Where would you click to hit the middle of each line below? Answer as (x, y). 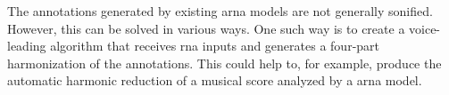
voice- (425, 28)
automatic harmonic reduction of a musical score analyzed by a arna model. (215, 80)
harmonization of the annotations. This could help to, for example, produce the (224, 63)
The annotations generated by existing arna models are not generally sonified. (220, 11)
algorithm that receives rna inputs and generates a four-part (215, 46)
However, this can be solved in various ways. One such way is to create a (206, 28)
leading (27, 46)
